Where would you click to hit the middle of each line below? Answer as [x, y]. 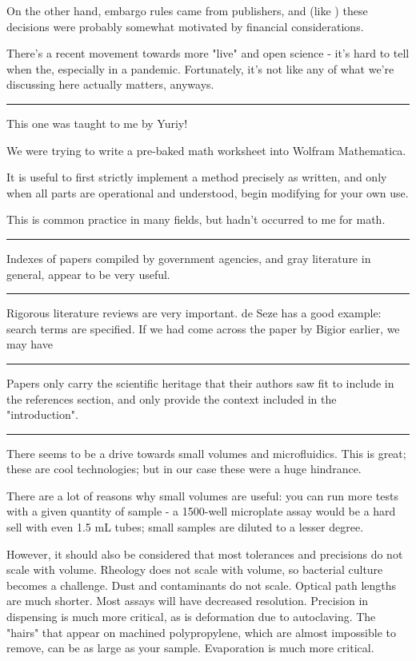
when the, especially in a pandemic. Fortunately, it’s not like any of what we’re [200, 68]
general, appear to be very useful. [88, 274]
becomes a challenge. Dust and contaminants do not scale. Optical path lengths [202, 585]
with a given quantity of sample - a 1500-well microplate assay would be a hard [201, 511]
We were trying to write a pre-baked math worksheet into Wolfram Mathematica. [206, 150]
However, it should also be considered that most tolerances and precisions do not [205, 553]
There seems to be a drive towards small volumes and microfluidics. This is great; [206, 453]
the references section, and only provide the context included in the [172, 398]
